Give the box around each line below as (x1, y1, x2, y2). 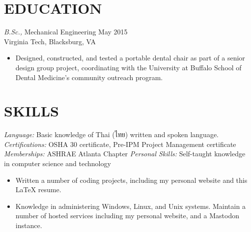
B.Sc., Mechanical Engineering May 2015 (4, 27, 128, 37)
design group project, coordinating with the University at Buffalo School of (15, 62, 242, 72)
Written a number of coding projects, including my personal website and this (15, 174, 248, 185)
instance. (15, 220, 42, 230)
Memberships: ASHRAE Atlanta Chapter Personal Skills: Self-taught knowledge (4, 148, 246, 159)
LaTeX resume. (15, 184, 61, 195)
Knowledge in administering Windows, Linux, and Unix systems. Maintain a (15, 201, 246, 211)
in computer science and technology (4, 158, 111, 168)
